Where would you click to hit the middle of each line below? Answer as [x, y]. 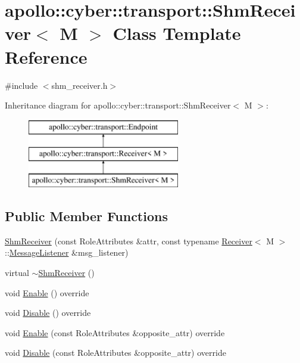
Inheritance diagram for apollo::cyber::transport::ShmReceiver [118, 105]
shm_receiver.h [79, 85]
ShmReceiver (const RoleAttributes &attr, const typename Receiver [129, 241]
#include [21, 85]
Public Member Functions [86, 216]
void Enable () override [47, 292]
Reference [46, 56]
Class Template [177, 33]
